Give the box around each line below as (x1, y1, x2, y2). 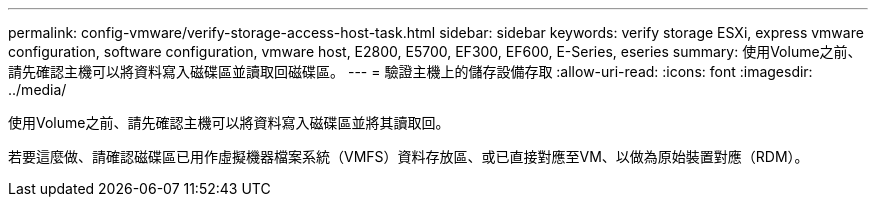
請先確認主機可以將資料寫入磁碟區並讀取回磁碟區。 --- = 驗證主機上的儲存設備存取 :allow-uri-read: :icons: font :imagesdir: (8, 63, 813, 80)
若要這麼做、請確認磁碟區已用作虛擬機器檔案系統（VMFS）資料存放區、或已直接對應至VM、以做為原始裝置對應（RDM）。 (8, 148, 809, 165)
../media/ (8, 81, 67, 98)
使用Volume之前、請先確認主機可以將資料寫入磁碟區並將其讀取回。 (8, 114, 450, 131)
